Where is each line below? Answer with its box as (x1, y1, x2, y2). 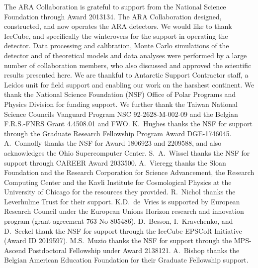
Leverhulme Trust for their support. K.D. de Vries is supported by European (4, 196, 240, 206)
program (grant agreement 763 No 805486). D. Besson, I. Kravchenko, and (4, 216, 233, 226)
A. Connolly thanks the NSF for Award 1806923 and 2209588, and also (4, 138, 222, 148)
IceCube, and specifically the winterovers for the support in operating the (4, 30, 228, 41)
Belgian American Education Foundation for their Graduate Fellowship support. (4, 255, 249, 265)
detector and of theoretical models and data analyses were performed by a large (4, 50, 247, 60)
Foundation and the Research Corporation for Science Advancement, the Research (4, 167, 255, 178)
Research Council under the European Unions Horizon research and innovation (4, 206, 244, 216)
